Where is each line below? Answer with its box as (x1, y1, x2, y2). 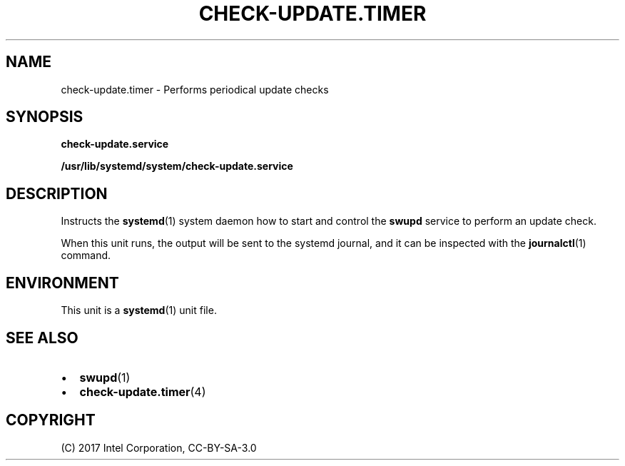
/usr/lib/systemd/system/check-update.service (61, 160, 293, 173)
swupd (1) (79, 370, 131, 385)
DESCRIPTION (6, 184, 108, 203)
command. (61, 249, 111, 262)
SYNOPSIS (6, 108, 83, 126)
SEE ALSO (6, 328, 78, 347)
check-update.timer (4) (79, 384, 206, 399)
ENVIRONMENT (6, 273, 119, 292)
